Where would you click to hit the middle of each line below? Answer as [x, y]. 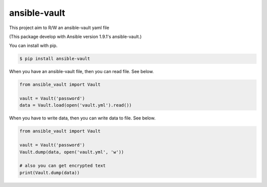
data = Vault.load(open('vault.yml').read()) [76, 105]
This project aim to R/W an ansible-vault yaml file [59, 28]
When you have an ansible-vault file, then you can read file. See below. [82, 72]
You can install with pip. [33, 46]
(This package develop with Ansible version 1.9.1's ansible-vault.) [75, 37]
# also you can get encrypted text [63, 166]
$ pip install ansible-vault [55, 59]
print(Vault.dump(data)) [50, 172]
